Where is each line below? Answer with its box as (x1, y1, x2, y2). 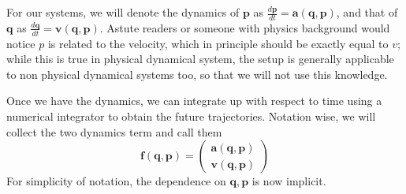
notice (6, 35, 35, 51)
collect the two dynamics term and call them (6, 123, 222, 140)
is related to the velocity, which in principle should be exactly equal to (47, 35, 389, 51)
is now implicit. (251, 173, 326, 189)
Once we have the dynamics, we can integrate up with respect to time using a (6, 92, 382, 109)
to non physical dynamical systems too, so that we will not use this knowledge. (6, 65, 388, 82)
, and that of (336, 4, 398, 20)
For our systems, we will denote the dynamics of (6, 4, 240, 20)
